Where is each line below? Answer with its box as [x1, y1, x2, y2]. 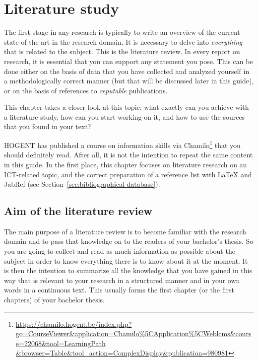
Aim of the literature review [4, 203, 152, 218]
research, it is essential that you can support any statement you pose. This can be [4, 56, 253, 66]
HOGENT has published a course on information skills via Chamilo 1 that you [4, 139, 241, 150]
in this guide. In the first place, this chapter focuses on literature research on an [4, 159, 247, 169]
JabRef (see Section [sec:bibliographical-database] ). [4, 179, 160, 189]
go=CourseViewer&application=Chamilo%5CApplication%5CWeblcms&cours [15, 328, 252, 339]
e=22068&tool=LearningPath [15, 338, 106, 348]
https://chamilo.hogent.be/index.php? [15, 318, 132, 329]
